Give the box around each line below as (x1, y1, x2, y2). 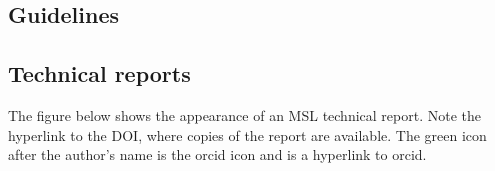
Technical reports (8, 58, 191, 89)
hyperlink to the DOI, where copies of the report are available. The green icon (8, 124, 487, 145)
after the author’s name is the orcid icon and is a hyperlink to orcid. (8, 144, 427, 165)
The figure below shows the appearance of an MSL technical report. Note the (8, 104, 481, 125)
